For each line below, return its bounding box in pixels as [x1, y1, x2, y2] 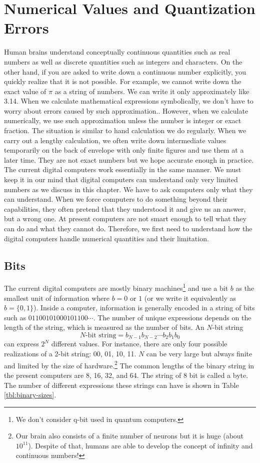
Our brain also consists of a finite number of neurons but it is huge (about [15, 430, 244, 441]
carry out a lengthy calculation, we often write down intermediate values [4, 135, 226, 145]
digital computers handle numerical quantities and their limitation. [4, 233, 209, 243]
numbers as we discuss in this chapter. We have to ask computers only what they [4, 184, 253, 194]
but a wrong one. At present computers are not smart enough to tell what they [4, 213, 246, 224]
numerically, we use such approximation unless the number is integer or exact [4, 115, 241, 126]
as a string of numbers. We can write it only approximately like [54, 86, 249, 96]
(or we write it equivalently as [144, 292, 236, 303]
